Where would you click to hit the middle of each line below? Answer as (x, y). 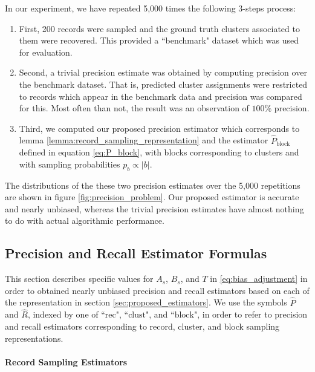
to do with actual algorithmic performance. (85, 220)
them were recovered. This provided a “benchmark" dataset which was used (159, 40)
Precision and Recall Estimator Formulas (136, 253)
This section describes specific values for (79, 279)
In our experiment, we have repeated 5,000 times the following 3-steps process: (151, 8)
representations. (34, 338)
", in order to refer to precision (251, 314)
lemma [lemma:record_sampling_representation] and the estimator (144, 140)
